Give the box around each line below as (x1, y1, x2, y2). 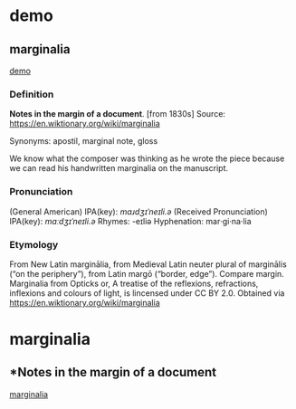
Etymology (9, 238, 59, 251)
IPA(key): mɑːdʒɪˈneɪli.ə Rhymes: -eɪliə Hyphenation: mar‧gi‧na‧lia (9, 215, 252, 226)
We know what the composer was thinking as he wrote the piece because (9, 153, 285, 164)
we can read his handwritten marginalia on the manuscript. (9, 163, 229, 174)
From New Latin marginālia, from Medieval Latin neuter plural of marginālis (9, 259, 287, 270)
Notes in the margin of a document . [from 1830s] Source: (9, 109, 226, 119)
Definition (9, 88, 54, 100)
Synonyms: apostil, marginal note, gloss (9, 136, 158, 147)
